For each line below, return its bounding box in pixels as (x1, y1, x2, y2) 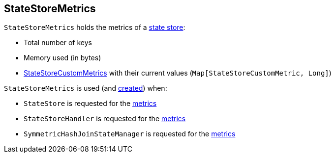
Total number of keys (24, 38, 92, 47)
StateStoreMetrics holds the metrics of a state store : (4, 23, 185, 32)
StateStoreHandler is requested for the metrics (24, 114, 186, 123)
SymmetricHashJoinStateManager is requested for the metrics (24, 130, 236, 138)
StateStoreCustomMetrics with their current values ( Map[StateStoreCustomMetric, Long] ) (24, 69, 332, 78)
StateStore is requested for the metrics (24, 99, 157, 108)
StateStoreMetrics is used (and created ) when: (4, 84, 167, 93)
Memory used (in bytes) (24, 53, 101, 62)
